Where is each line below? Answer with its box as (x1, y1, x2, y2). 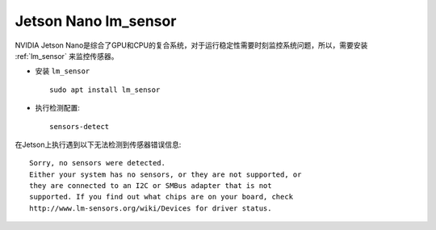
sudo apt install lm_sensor (49, 85, 161, 94)
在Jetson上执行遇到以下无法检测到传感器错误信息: (15, 140, 182, 149)
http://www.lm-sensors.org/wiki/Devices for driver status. (29, 203, 272, 213)
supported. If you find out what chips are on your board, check (29, 192, 294, 202)
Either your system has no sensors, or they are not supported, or (29, 169, 302, 179)
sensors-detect (49, 122, 110, 131)
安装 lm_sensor (35, 66, 90, 76)
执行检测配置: (35, 103, 81, 113)
